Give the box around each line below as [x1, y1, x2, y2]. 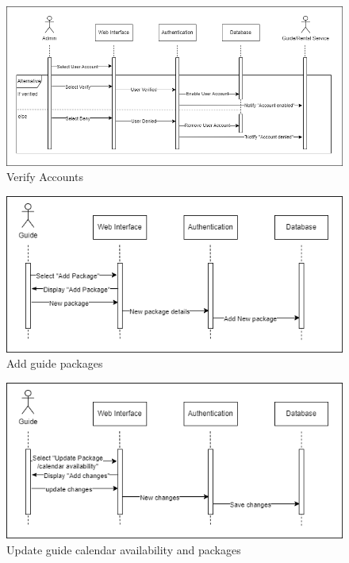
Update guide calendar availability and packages [6, 542, 241, 558]
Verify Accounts [6, 168, 83, 185]
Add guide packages [6, 355, 103, 372]
